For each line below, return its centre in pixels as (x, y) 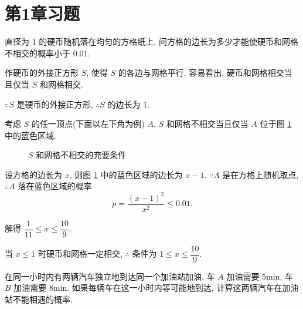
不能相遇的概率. (42, 299)
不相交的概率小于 (38, 53)
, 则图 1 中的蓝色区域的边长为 (126, 174)
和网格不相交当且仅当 (207, 124)
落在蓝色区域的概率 (55, 186)
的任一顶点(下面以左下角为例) (88, 124)
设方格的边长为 (33, 174)
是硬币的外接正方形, (55, 104)
